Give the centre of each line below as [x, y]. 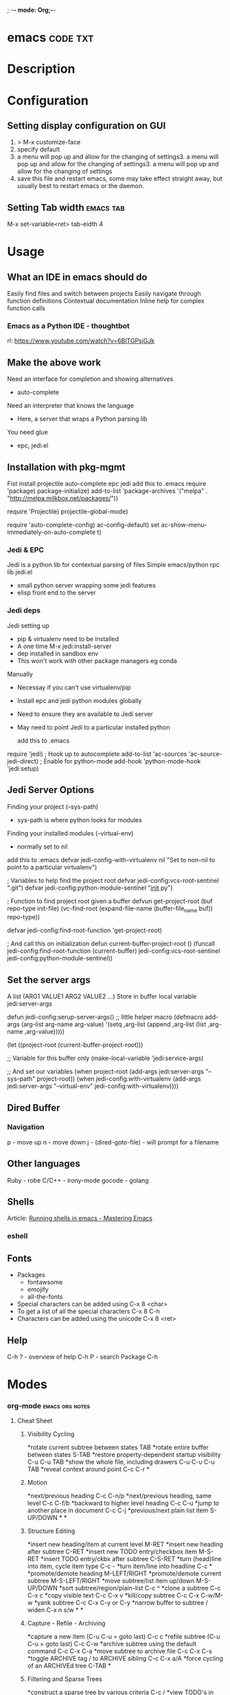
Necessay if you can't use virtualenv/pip [74, 687]
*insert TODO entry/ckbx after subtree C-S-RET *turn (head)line [131, 1559]
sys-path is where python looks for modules [79, 820]
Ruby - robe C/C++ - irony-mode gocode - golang [78, 1180]
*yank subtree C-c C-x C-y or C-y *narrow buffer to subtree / [121, 1603]
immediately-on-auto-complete [51, 532]
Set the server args [49, 980]
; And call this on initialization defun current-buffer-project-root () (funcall [111, 944]
